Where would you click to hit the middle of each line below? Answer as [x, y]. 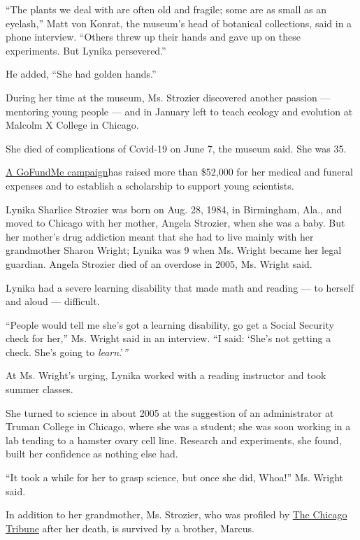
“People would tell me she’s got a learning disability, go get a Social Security [170, 324]
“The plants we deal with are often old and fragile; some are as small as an [166, 9]
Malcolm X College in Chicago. [72, 125]
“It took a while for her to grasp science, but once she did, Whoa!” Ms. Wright [175, 477]
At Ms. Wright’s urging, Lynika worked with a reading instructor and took [166, 375]
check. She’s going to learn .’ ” [67, 351]
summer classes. [39, 389]
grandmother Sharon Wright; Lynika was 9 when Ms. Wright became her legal [174, 250]
